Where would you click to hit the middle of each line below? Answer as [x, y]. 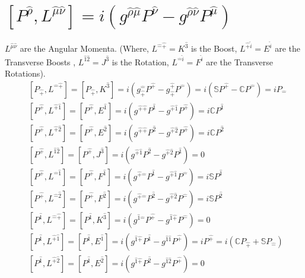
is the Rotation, [140, 61]
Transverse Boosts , [40, 61]
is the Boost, [214, 48]
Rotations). [25, 73]
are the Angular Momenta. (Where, [84, 48]
